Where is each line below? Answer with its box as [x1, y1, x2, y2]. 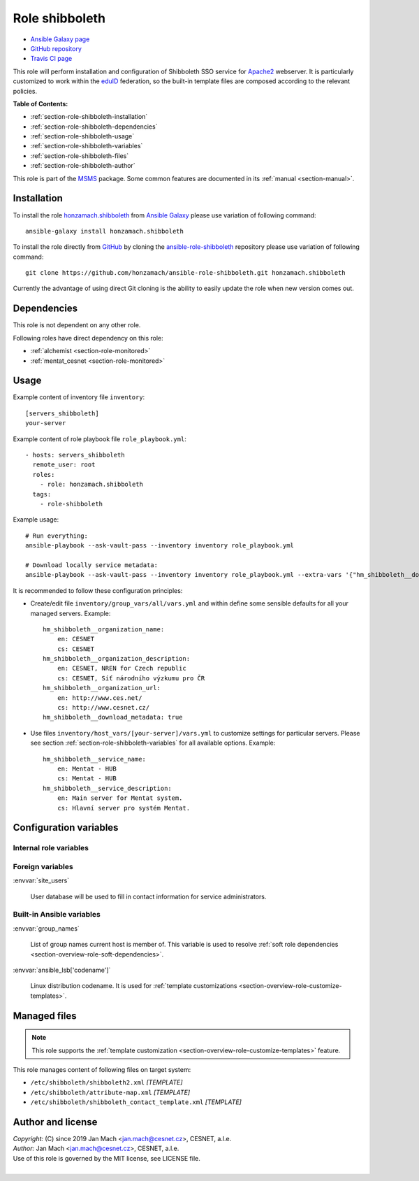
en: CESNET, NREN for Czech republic [57, 664, 186, 673]
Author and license [13, 1116, 98, 1128]
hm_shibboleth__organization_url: [43, 684, 161, 692]
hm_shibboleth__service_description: [43, 784, 172, 792]
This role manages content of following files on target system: [13, 1065, 191, 1073]
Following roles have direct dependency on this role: [13, 334, 163, 342]
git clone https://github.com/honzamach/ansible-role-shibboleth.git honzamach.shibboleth [25, 269, 346, 277]
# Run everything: [25, 531, 89, 540]
